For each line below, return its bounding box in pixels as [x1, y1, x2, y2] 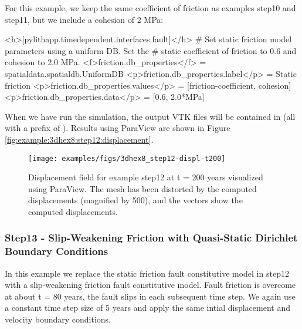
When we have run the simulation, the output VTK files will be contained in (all [5, 110, 296, 122]
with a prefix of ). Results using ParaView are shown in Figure [5, 122, 230, 134]
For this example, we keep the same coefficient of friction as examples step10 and [5, 2, 296, 14]
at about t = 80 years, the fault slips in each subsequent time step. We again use [5, 290, 296, 302]
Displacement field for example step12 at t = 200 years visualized [28, 171, 263, 183]
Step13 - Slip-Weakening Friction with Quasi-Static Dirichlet [5, 230, 298, 245]
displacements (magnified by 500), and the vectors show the [28, 194, 243, 206]
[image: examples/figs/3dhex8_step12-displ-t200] [28, 154, 226, 163]
